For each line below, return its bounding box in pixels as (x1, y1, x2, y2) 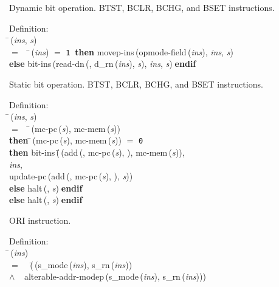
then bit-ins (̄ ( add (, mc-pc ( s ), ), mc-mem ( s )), (9, 146, 185, 159)
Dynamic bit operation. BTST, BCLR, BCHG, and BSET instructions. (9, 1, 275, 13)
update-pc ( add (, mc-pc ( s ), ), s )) (9, 170, 133, 182)
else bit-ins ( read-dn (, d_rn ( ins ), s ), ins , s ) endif (9, 57, 196, 70)
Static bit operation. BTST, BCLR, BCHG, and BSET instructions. (9, 78, 263, 91)
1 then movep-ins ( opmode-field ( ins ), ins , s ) (66, 45, 233, 58)
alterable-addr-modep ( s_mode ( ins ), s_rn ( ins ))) (24, 270, 206, 283)
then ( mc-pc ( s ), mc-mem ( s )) (9, 134, 122, 147)
